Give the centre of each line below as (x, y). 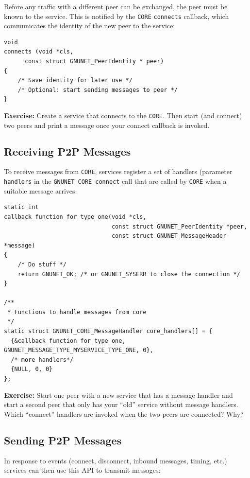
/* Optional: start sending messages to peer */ (98, 90)
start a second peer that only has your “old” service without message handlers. (121, 404)
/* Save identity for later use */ (75, 80)
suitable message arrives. (41, 190)
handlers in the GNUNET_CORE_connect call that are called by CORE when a (115, 181)
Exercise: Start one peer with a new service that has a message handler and (118, 395)
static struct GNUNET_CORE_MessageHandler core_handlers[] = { (108, 331)
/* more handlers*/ (42, 360)
